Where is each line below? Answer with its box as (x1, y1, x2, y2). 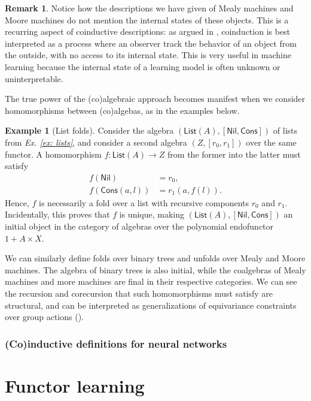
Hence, (5, 196, 29, 209)
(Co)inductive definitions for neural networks (5, 336, 227, 351)
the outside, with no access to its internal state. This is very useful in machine (5, 49, 291, 61)
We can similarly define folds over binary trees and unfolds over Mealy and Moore (5, 252, 306, 264)
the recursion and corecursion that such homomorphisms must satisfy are (5, 287, 273, 299)
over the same (246, 135, 297, 148)
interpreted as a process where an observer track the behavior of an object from (5, 37, 297, 49)
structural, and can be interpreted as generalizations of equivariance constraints (5, 299, 297, 311)
